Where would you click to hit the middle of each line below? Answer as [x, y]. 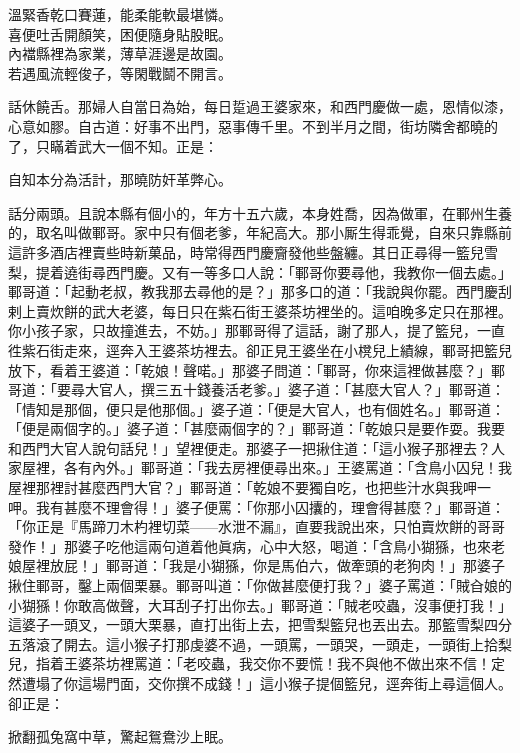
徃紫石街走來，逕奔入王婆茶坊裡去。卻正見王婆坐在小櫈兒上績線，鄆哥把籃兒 [260, 349]
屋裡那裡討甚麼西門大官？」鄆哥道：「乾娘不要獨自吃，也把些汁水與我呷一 [249, 487]
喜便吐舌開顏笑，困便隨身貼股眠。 [120, 33]
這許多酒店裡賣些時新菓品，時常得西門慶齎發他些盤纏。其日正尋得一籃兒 [246, 251]
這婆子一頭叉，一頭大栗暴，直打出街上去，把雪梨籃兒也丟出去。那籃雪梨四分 [260, 624]
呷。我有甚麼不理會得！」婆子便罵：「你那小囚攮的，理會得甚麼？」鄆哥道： [256, 506]
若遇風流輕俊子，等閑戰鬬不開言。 [120, 72]
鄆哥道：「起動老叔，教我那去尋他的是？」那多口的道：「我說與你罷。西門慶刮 [260, 291]
